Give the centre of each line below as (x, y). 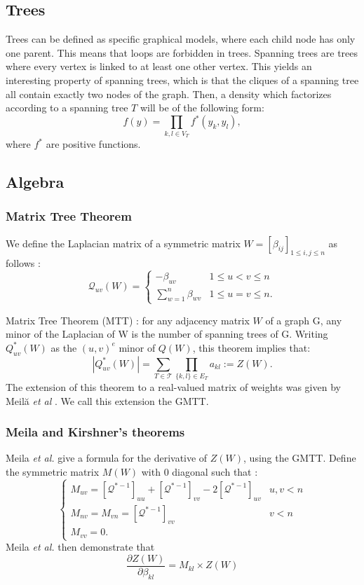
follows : (23, 263)
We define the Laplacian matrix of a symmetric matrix (123, 243)
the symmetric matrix (53, 471)
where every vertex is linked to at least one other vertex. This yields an (159, 66)
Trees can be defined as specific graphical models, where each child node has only (181, 39)
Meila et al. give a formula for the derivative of (107, 458)
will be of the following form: (202, 108)
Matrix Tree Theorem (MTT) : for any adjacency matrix (128, 320)
